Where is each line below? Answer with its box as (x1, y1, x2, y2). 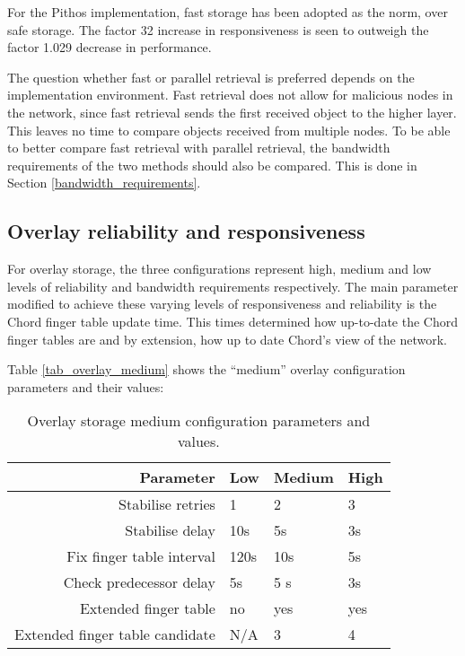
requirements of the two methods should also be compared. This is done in (7, 155, 417, 174)
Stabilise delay (125, 520, 215, 541)
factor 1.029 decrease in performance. (7, 38, 212, 57)
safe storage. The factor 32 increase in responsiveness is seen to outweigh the (7, 20, 429, 39)
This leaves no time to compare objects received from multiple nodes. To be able (7, 120, 451, 139)
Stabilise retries (118, 494, 215, 515)
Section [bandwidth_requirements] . (7, 173, 201, 192)
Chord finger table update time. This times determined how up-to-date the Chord (7, 311, 458, 330)
